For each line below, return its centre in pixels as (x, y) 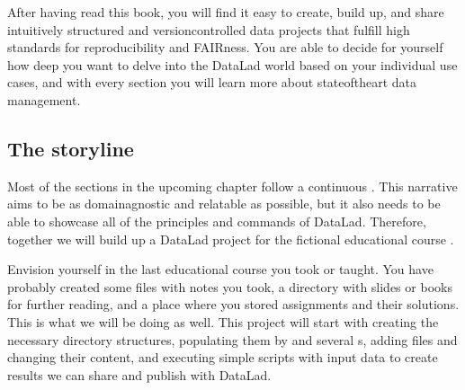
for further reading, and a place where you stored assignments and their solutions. (233, 304)
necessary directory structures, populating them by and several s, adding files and (232, 339)
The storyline (71, 148)
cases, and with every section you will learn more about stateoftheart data (212, 82)
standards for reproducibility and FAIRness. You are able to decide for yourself (225, 47)
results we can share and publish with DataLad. (139, 374)
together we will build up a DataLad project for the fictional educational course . (231, 239)
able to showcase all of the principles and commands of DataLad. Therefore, (217, 221)
